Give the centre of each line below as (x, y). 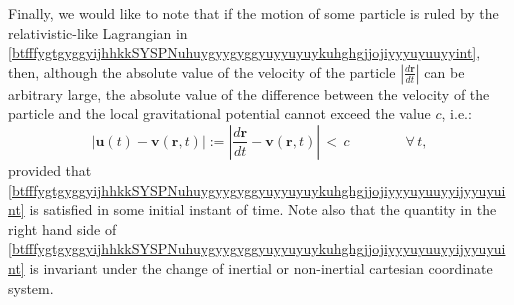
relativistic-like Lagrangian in (98, 32)
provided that (50, 169)
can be (444, 71)
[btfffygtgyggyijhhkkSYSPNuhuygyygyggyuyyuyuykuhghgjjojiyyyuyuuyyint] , (244, 52)
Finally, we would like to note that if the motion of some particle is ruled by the (253, 13)
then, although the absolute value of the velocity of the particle (202, 71)
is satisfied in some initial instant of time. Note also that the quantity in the (263, 209)
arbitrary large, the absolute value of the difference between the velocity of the (249, 93)
